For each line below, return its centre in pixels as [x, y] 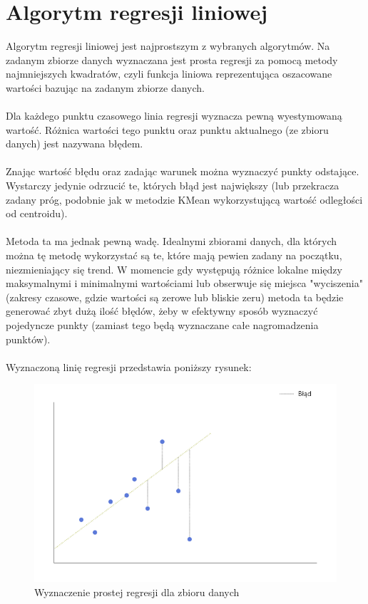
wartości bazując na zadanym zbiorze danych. [105, 87]
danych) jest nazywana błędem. [75, 144]
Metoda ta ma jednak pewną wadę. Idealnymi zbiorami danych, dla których [172, 241]
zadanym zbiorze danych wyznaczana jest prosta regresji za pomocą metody [172, 59]
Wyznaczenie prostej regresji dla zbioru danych [137, 592]
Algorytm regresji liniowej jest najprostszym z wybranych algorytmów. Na [168, 46]
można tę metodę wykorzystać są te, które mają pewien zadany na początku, [174, 255]
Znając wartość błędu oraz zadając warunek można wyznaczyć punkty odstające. [183, 171]
